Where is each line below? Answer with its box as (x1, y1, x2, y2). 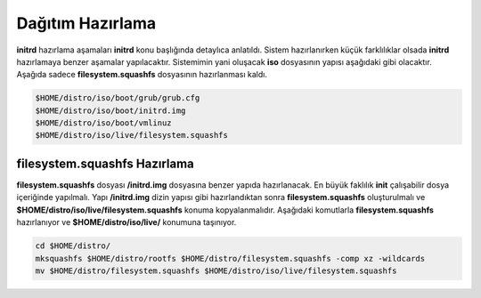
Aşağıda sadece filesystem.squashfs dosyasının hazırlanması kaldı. (16, 69, 267, 80)
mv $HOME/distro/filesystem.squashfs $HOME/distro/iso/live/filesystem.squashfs (35, 265, 397, 276)
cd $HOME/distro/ (35, 241, 111, 251)
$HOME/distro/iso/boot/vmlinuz (35, 118, 173, 128)
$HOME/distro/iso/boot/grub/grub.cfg (35, 93, 200, 103)
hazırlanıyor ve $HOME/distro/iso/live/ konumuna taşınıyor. (16, 217, 237, 228)
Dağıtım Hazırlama (16, 13, 157, 33)
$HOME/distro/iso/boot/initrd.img (35, 105, 186, 116)
